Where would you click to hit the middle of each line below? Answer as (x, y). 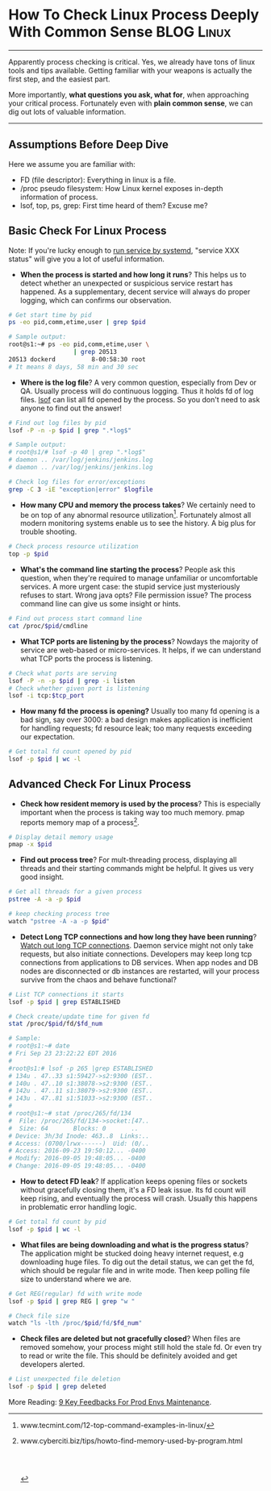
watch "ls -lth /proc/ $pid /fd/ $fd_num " (75, 1323)
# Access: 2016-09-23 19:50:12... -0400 (77, 1151)
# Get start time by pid (50, 315)
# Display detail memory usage (61, 837)
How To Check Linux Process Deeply (134, 15)
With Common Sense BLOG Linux (120, 32)
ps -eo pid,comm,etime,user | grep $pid (77, 323)
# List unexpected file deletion (65, 1379)
